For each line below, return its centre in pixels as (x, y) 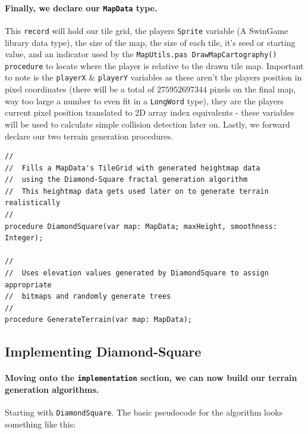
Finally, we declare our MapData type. (81, 7)
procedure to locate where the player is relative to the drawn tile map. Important (154, 65)
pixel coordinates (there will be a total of (80, 89)
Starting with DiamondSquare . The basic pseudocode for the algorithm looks (144, 412)
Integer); (24, 238)
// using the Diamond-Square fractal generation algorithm (126, 180)
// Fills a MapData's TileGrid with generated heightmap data (133, 168)
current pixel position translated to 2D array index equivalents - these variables (150, 112)
